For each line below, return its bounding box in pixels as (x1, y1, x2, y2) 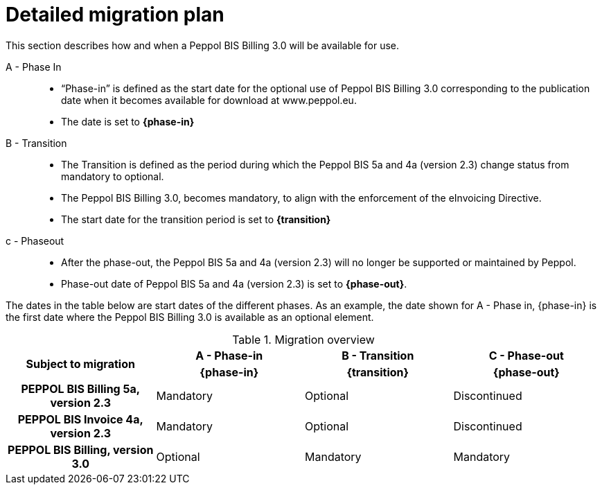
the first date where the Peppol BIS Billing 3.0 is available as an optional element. (6, 310, 374, 323)
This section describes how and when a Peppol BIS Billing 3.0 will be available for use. (6, 39, 400, 51)
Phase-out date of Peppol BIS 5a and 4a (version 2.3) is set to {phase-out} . (61, 277, 407, 290)
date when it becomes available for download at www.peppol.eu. (61, 94, 357, 106)
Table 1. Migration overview (232, 332, 375, 347)
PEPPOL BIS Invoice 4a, (17, 412, 143, 426)
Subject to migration (26, 356, 135, 371)
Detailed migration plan (6, 3, 224, 26)
